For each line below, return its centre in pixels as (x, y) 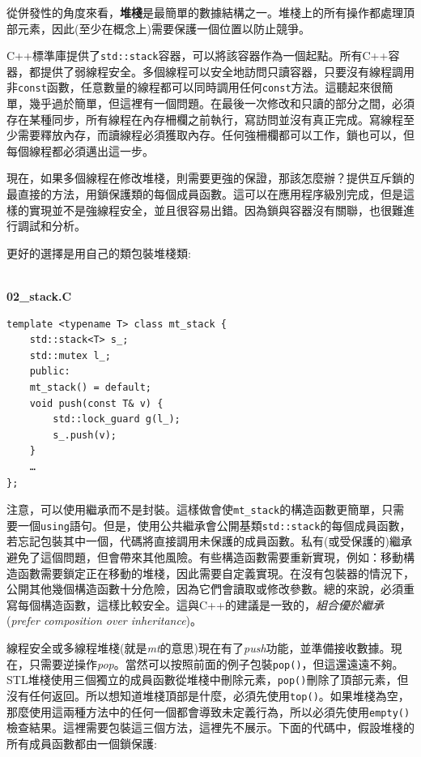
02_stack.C (39, 296)
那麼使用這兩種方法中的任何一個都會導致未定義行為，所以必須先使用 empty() (208, 711)
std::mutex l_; (70, 355)
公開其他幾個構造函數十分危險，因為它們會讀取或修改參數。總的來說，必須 (205, 589)
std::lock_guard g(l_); (117, 419)
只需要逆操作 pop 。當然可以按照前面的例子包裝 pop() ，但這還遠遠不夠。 (216, 663)
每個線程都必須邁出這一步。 (80, 150)
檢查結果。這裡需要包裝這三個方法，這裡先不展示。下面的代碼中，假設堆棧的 (210, 727)
